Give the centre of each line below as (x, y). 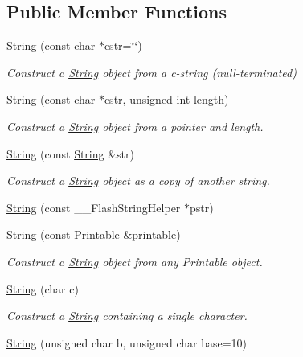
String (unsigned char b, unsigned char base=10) (127, 342)
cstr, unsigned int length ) (166, 99)
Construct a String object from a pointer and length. (135, 126)
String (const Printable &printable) (94, 234)
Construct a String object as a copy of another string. (138, 181)
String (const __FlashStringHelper (94, 207)
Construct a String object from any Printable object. (135, 261)
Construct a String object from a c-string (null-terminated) (151, 72)
